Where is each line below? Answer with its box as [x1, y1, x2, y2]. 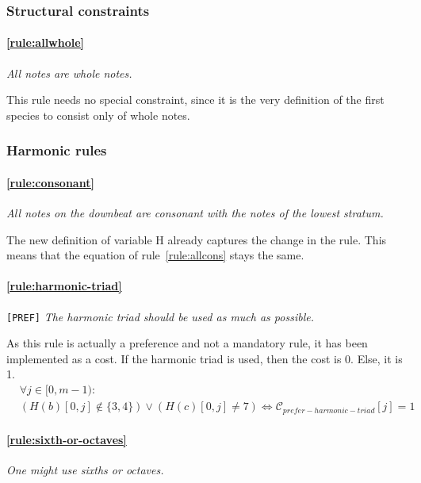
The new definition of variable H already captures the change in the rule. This [6, 231, 387, 247]
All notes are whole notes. [6, 64, 132, 81]
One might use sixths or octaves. [6, 462, 164, 478]
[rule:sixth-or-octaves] [6, 431, 127, 448]
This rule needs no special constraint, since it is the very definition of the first [6, 91, 385, 108]
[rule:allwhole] [6, 34, 85, 51]
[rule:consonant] [6, 174, 94, 190]
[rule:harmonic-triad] [6, 278, 122, 294]
